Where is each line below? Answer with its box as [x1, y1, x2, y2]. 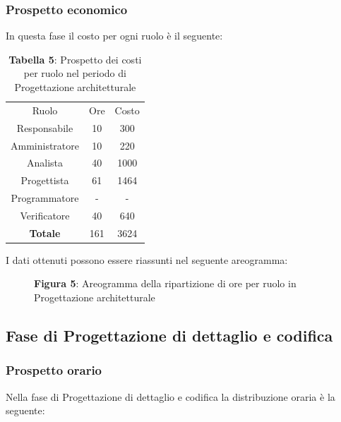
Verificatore [20, 207, 70, 222]
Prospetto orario [6, 361, 102, 379]
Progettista [20, 173, 69, 188]
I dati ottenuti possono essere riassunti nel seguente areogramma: [6, 252, 288, 267]
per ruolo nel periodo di [23, 66, 126, 80]
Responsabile [16, 120, 73, 135]
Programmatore [11, 191, 79, 205]
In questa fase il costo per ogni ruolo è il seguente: [6, 28, 223, 43]
